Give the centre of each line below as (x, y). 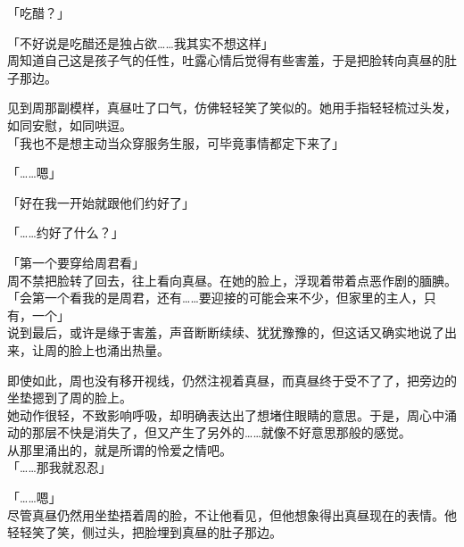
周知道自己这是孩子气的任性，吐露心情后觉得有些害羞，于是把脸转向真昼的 (226, 60)
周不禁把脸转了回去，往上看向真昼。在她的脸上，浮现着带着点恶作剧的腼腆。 (232, 280)
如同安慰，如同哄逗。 (70, 124)
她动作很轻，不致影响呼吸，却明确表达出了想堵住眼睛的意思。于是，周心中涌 (232, 414)
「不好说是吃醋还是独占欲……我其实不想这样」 (141, 42)
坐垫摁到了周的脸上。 (70, 398)
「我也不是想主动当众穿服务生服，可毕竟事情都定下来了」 (176, 142)
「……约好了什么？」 (66, 232)
